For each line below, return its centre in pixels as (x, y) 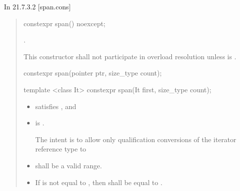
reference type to (61, 149)
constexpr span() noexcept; (64, 23)
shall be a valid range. (69, 165)
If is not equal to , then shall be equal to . (99, 182)
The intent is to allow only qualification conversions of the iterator (136, 139)
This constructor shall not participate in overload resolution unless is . (130, 56)
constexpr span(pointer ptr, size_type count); (93, 73)
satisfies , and (56, 106)
